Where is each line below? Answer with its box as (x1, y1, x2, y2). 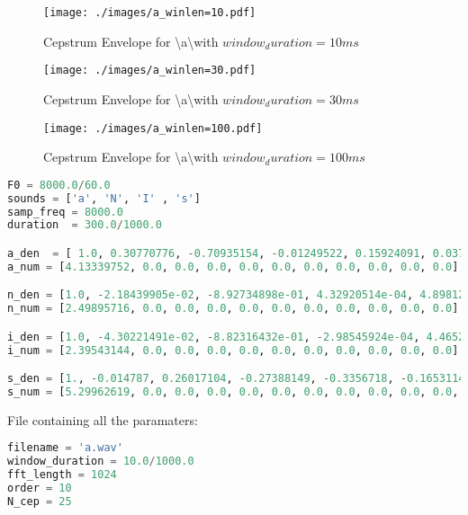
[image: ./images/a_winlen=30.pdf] (43, 64, 256, 77)
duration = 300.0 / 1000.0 (7, 218, 162, 232)
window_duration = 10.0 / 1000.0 (7, 455, 194, 468)
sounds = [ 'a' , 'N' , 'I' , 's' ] (7, 191, 201, 205)
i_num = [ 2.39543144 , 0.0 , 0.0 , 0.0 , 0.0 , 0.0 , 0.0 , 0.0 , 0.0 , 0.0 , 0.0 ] (7, 343, 459, 357)
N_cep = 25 (7, 494, 72, 508)
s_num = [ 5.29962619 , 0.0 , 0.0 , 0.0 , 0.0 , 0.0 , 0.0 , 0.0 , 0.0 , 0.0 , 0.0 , (7, 386, 459, 398)
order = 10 (7, 482, 72, 495)
